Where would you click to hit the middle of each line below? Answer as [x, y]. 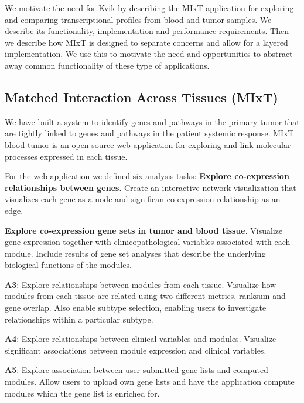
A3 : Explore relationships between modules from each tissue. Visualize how [141, 284]
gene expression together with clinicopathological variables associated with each [148, 242]
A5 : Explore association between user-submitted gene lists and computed [136, 370]
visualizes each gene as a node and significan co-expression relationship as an [143, 199]
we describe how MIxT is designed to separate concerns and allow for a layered [146, 42]
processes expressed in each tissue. [66, 156]
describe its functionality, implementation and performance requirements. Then [147, 31]
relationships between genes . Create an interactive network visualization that [151, 187]
